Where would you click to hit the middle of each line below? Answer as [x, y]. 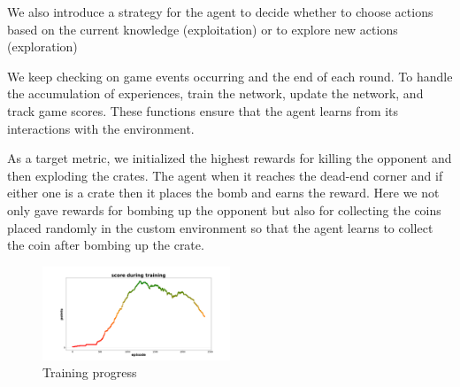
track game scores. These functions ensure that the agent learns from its [203, 110]
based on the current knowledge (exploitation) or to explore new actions [203, 29]
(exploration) [42, 46]
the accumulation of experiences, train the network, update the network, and [215, 93]
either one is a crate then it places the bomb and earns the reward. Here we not [223, 193]
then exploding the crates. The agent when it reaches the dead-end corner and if [225, 175]
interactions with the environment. [101, 128]
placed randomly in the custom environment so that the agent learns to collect [220, 227]
